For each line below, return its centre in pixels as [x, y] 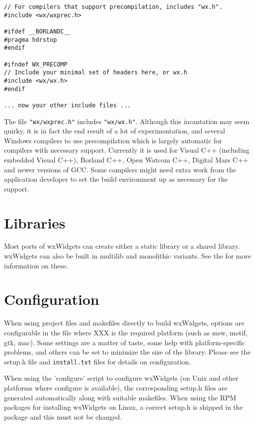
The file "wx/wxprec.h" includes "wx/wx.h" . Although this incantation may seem [127, 121]
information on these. [36, 265]
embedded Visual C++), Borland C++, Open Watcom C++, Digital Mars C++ [126, 159]
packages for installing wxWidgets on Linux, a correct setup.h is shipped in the [124, 407]
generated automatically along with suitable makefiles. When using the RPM [120, 397]
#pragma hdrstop [31, 40]
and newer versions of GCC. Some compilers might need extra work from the [120, 169]
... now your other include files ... [67, 105]
